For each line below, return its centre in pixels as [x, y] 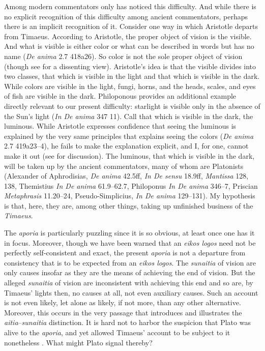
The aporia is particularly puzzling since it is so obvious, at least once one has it [129, 233]
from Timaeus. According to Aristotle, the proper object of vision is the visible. [128, 36]
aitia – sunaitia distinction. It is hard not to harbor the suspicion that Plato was [127, 322]
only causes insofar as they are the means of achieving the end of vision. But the [130, 272]
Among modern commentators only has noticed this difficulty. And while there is [130, 6]
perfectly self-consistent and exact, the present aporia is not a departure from [125, 253]
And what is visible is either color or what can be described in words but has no [129, 46]
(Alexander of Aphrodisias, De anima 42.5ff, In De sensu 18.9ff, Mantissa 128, [126, 176]
